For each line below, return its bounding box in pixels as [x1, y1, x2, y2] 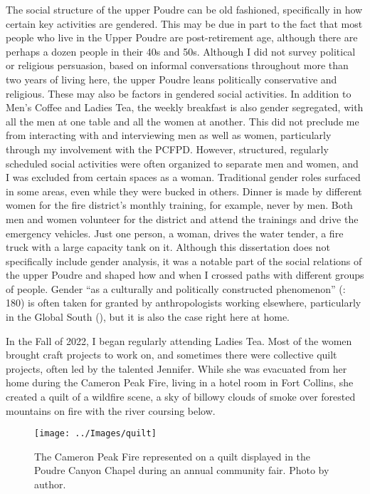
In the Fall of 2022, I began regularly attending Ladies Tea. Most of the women [6, 333, 352, 348]
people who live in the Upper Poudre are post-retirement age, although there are [6, 30, 358, 45]
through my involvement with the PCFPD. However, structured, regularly [6, 141, 329, 156]
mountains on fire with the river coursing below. [6, 403, 216, 418]
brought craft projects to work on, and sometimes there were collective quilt [6, 347, 337, 362]
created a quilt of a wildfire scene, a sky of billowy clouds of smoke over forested [6, 389, 356, 404]
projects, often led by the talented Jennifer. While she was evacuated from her [6, 361, 347, 376]
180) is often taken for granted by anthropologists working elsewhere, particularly [6, 295, 361, 310]
